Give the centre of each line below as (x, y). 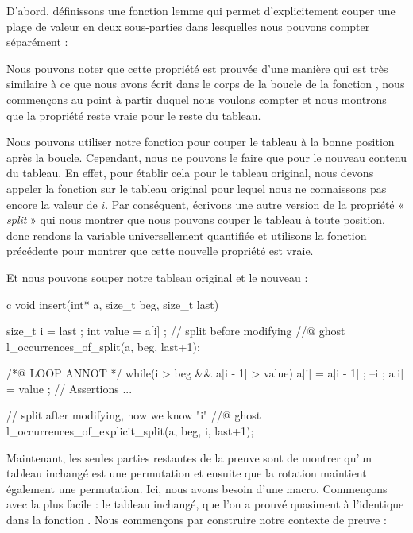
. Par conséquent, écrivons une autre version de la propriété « (255, 204)
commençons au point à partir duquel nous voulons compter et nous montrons (197, 99)
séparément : (37, 42)
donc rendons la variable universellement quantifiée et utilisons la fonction (187, 235)
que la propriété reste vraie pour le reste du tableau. (134, 115)
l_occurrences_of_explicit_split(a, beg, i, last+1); (130, 431)
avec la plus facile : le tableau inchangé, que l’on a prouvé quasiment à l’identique (205, 504)
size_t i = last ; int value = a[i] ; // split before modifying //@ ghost (176, 331)
